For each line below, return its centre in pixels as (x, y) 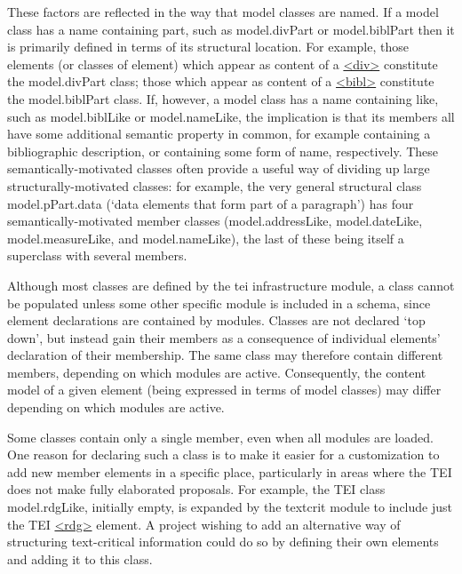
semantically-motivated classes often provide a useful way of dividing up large (219, 168)
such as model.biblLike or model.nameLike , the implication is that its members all (231, 116)
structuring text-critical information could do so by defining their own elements (223, 542)
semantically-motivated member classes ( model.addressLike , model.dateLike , (215, 221)
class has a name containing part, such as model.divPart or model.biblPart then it (231, 29)
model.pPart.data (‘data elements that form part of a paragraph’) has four (211, 203)
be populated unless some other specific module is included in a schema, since (219, 303)
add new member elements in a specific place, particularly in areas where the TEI (230, 471)
